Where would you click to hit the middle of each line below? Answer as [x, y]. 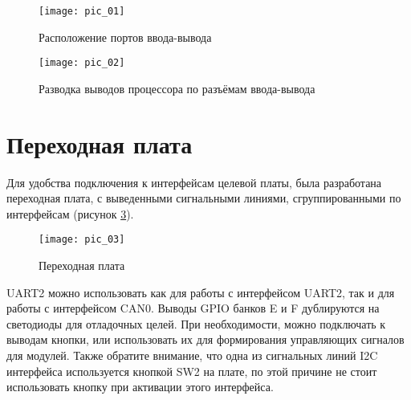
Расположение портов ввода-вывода [125, 37]
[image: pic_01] [82, 11]
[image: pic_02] [82, 63]
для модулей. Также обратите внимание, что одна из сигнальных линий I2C [192, 355]
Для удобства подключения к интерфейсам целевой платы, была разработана [194, 182]
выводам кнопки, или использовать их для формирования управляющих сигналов [205, 339]
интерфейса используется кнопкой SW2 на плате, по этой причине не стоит [192, 371]
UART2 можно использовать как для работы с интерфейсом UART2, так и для [201, 292]
